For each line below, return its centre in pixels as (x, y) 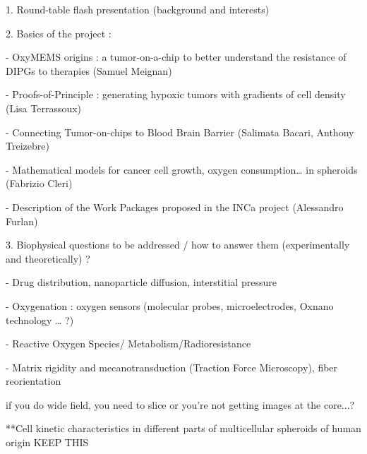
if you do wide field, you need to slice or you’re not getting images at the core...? (180, 404)
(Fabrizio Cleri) (39, 183)
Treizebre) (28, 146)
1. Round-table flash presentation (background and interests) (138, 9)
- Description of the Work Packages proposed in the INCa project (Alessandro (175, 207)
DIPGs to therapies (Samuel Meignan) (89, 70)
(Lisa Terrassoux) (44, 108)
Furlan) (22, 221)
